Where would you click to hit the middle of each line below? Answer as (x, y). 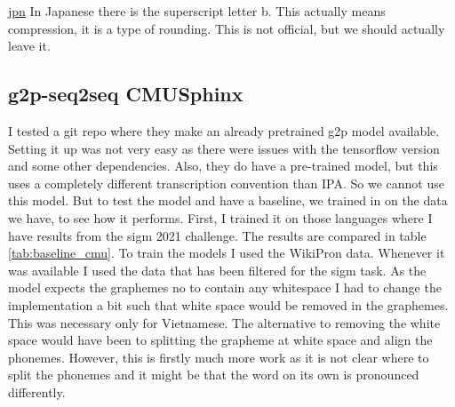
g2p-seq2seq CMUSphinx (126, 94)
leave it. (29, 46)
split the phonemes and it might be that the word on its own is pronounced (214, 375)
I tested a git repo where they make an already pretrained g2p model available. (224, 130)
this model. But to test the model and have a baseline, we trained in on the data (228, 200)
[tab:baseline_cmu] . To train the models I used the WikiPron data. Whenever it (227, 253)
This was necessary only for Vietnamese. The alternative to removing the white (224, 322)
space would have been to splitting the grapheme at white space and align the (220, 340)
